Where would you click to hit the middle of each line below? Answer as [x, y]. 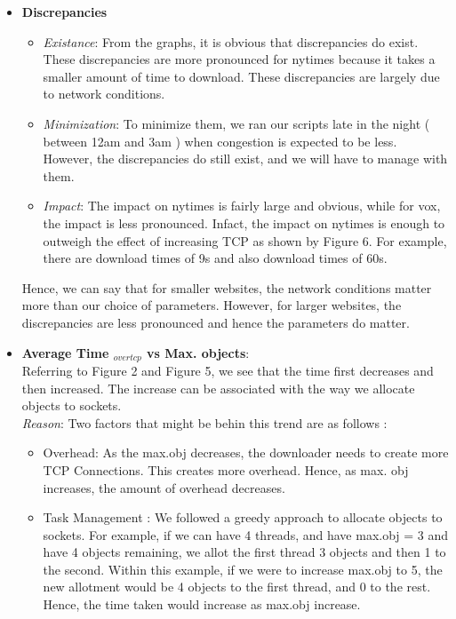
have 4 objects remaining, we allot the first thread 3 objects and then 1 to [244, 552]
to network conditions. [104, 94]
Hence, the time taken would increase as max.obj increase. [202, 604]
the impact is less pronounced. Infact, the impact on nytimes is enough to [244, 222]
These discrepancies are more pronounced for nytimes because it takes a [239, 59]
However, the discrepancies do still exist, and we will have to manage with [245, 159]
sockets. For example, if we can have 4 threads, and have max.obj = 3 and [246, 534]
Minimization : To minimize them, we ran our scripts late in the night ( [236, 123]
